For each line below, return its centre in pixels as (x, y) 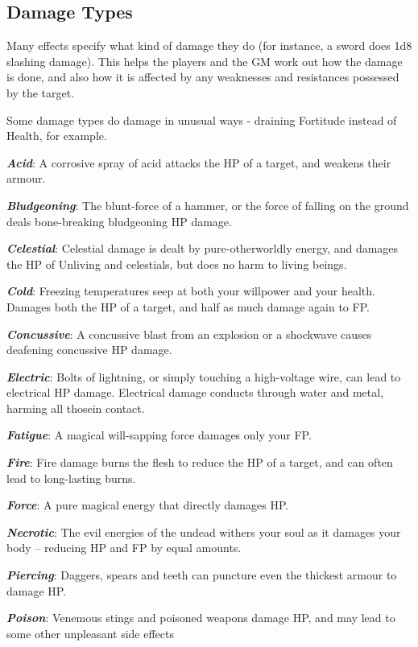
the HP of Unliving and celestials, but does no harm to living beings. (177, 264)
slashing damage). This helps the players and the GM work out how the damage (205, 61)
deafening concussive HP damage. (89, 350)
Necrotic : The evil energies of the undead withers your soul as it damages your (204, 532)
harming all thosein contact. (76, 408)
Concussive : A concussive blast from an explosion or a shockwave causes (189, 334)
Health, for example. (57, 136)
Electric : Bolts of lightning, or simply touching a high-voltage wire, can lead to (204, 376)
